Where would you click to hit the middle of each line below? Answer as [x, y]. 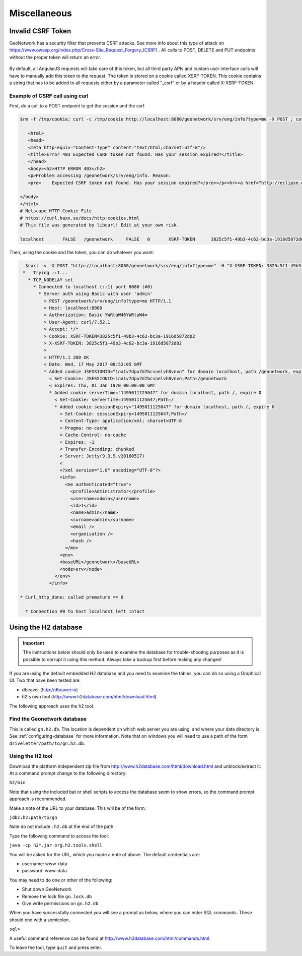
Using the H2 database [46, 628]
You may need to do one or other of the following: [61, 880]
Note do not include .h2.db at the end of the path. [62, 826]
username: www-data [45, 863]
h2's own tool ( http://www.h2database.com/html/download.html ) [89, 697]
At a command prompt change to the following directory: [68, 773]
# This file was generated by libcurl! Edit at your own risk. [100, 225]
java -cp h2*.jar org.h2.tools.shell [56, 845]
